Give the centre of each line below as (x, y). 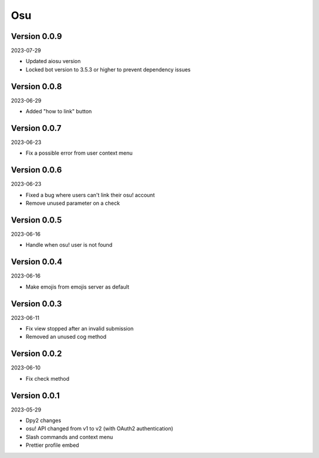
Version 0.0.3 (36, 304)
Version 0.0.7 (36, 128)
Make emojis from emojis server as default (77, 287)
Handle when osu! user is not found (69, 245)
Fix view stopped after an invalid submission (80, 329)
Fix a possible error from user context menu (79, 153)
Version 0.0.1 (35, 395)
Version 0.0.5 (36, 220)
